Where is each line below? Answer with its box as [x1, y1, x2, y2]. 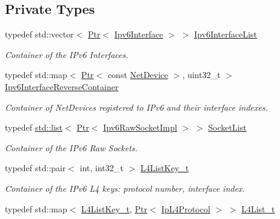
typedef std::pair [5, 162, 66, 174]
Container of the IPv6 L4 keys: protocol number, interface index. [5, 181, 245, 194]
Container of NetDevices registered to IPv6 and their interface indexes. [5, 100, 268, 113]
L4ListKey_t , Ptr [81, 202, 147, 215]
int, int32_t [79, 162, 124, 174]
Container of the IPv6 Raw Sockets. [5, 141, 138, 154]
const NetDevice [107, 68, 168, 81]
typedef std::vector [5, 28, 74, 41]
